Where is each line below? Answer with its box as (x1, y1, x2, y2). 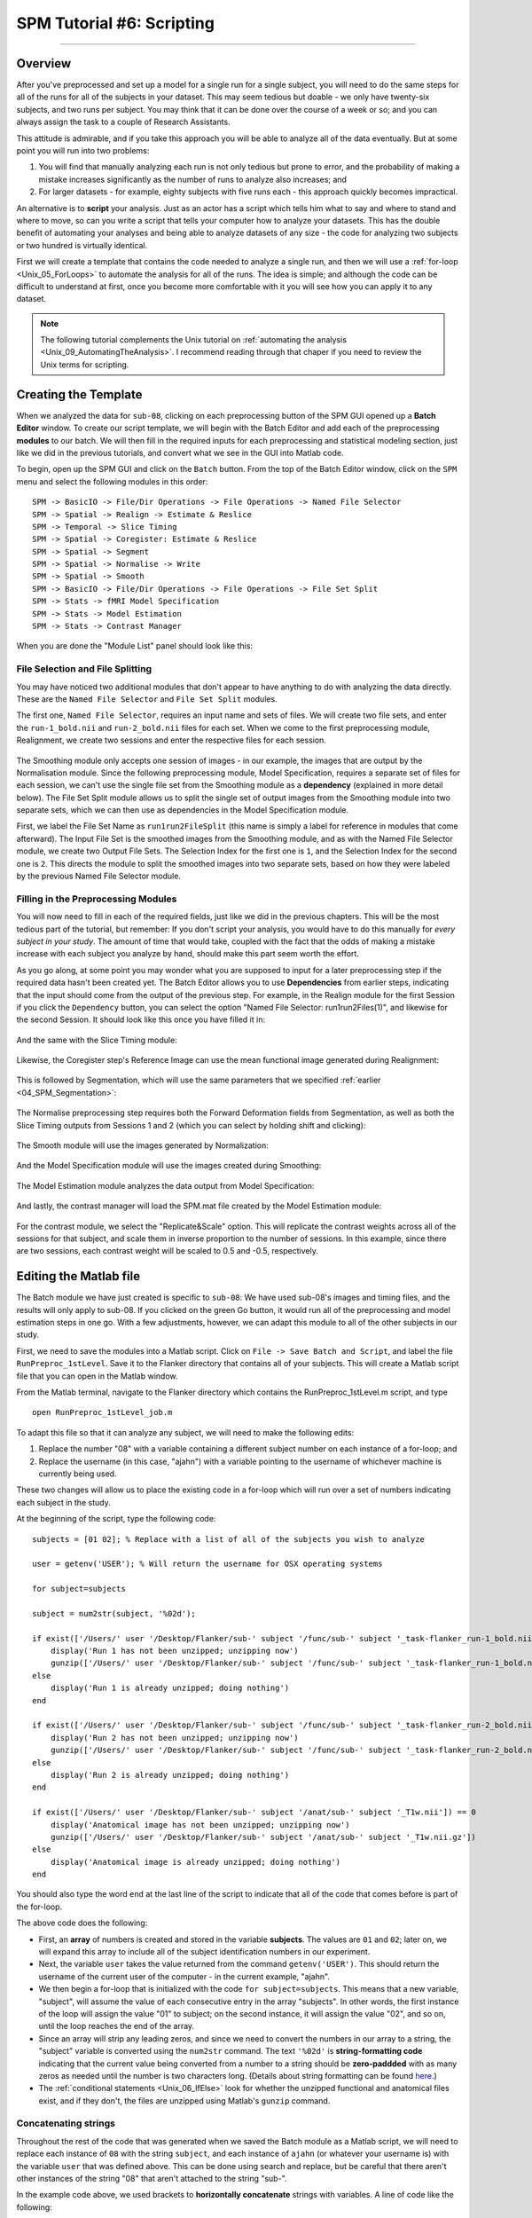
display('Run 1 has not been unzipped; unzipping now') (50, 1646, 299, 1656)
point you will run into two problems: (16, 146, 150, 156)
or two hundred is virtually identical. (16, 240, 148, 250)
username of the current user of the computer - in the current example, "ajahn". (38, 1970, 330, 1982)
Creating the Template (16, 387, 143, 402)
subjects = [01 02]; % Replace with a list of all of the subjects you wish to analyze (32, 1534, 426, 1544)
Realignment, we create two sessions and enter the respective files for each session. (16, 735, 327, 745)
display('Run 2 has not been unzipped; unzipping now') (50, 1733, 299, 1742)
